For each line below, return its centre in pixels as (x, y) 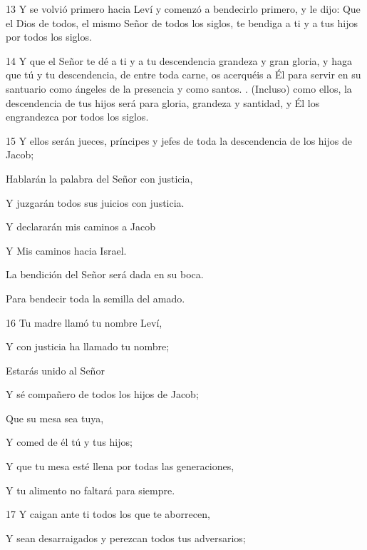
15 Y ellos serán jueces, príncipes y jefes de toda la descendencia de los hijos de (179, 140)
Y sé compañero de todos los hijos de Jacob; (102, 394)
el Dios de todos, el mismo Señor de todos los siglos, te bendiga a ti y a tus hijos (182, 22)
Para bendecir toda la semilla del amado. (95, 298)
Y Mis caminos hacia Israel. (66, 250)
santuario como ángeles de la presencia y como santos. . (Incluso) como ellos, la (179, 88)
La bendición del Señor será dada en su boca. (105, 274)
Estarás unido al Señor (55, 370)
